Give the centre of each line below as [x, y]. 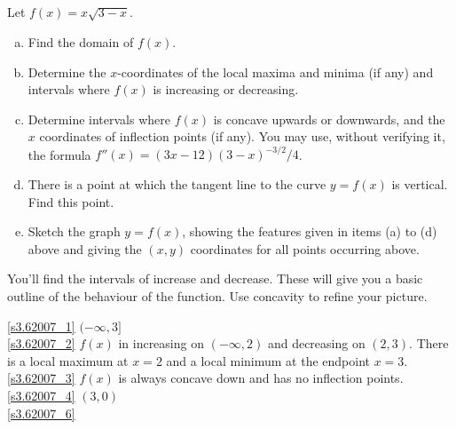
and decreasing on [316, 343]
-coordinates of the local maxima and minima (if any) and [275, 71]
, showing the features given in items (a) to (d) [310, 231]
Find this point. [71, 201]
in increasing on [161, 343]
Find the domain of [81, 41]
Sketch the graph [74, 231]
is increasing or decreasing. [226, 89]
